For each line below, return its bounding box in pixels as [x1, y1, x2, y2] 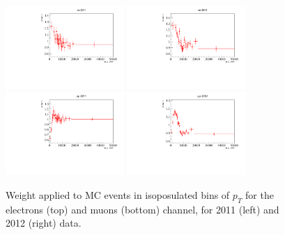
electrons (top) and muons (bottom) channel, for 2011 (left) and [6, 202, 279, 216]
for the [245, 187, 274, 202]
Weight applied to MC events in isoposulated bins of [6, 187, 230, 202]
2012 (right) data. [6, 216, 82, 230]
